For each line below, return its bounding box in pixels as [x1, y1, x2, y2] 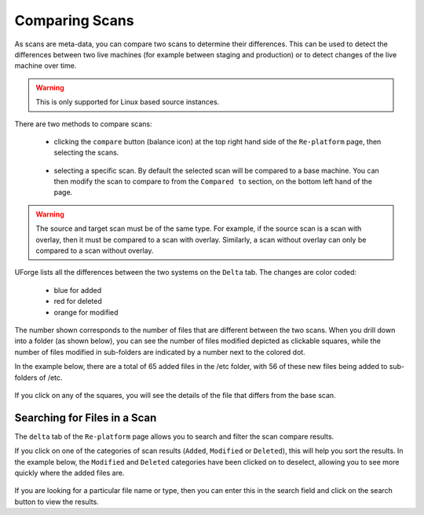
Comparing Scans [14, 12, 134, 29]
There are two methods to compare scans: [14, 119, 152, 129]
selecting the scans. [53, 148, 119, 157]
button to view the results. [14, 497, 100, 506]
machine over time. [14, 61, 77, 71]
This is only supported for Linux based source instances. [35, 97, 220, 107]
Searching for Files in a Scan [14, 411, 157, 424]
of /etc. [38, 373, 63, 382]
